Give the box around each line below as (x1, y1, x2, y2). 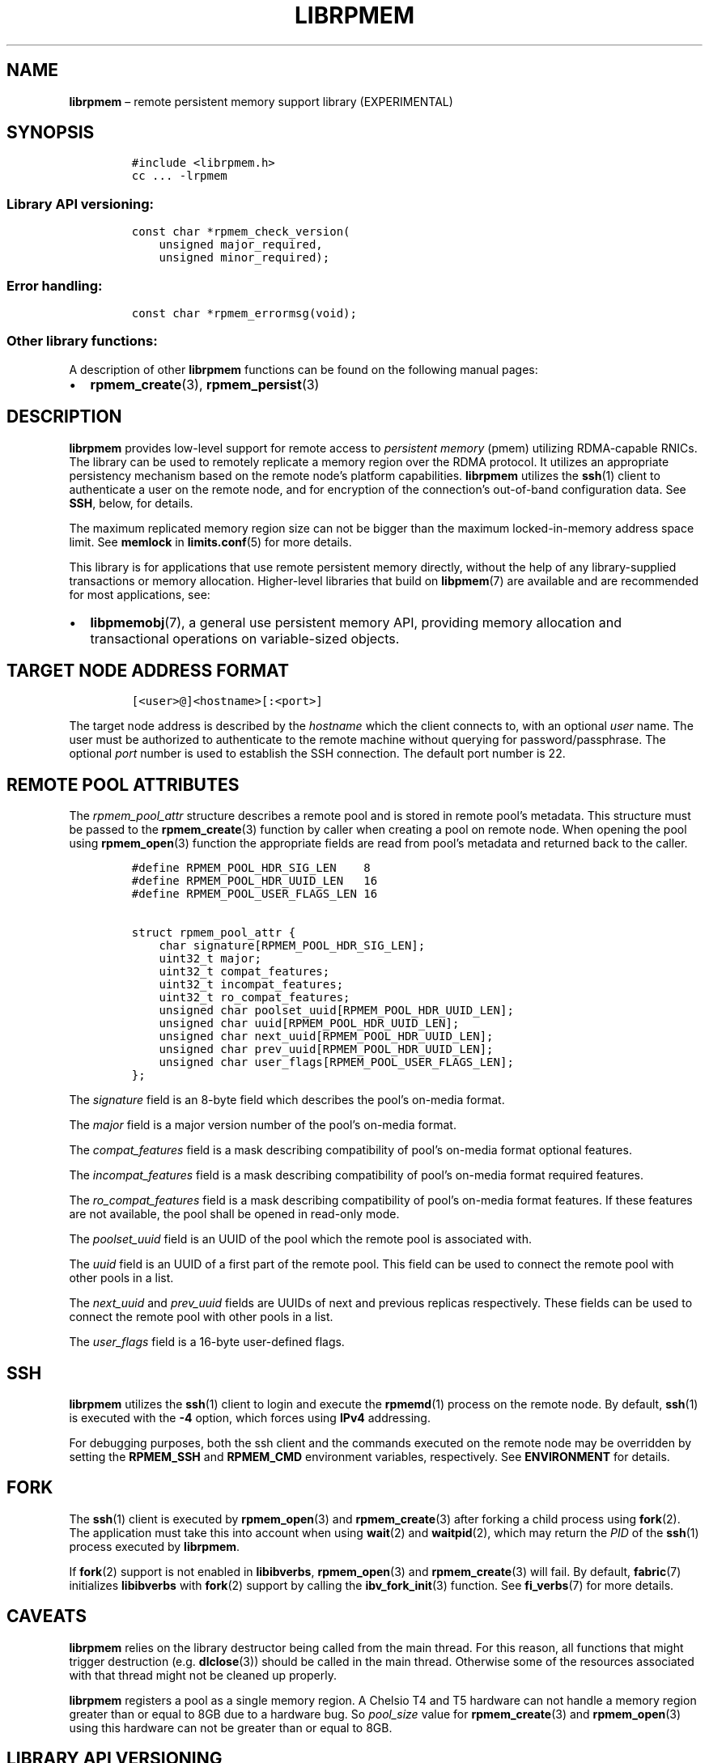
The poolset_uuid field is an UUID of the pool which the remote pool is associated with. (69, 1232, 532, 1247)
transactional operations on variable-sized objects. (90, 630, 400, 647)
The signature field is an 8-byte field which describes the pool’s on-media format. (69, 1093, 505, 1107)
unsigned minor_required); (159, 251, 330, 265)
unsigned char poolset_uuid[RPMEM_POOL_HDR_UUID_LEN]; (159, 1004, 514, 1017)
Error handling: (6, 277, 103, 294)
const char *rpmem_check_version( (131, 225, 350, 239)
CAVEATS (6, 1606, 87, 1627)
